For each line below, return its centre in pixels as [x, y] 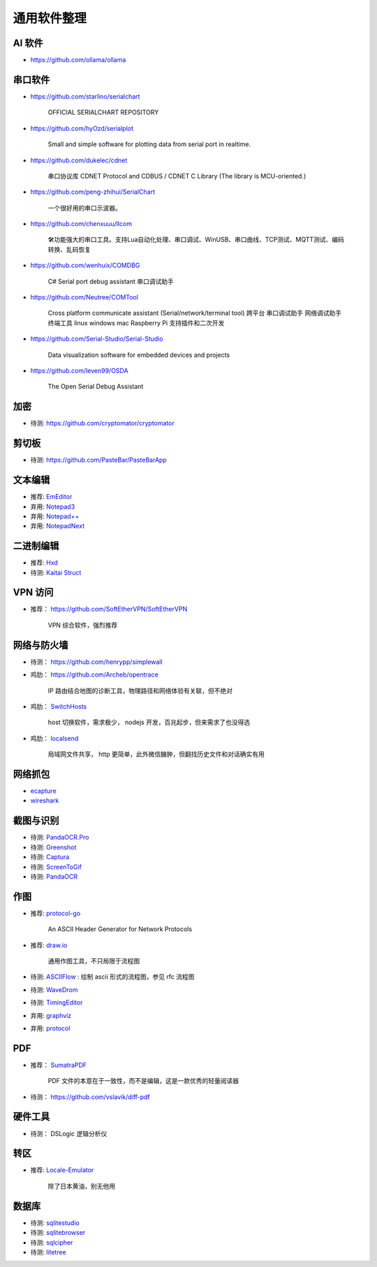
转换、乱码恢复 [69, 249]
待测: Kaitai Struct [56, 572]
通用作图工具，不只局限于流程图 [94, 961]
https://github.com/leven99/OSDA [79, 370]
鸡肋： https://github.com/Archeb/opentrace [94, 674]
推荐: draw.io [49, 945]
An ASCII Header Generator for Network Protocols [120, 929]
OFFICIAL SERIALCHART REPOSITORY [103, 113]
